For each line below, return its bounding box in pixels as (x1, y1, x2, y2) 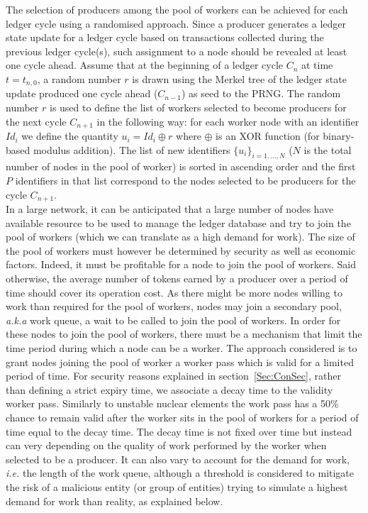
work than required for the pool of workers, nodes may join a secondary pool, (6, 299, 342, 314)
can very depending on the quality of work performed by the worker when (6, 438, 327, 453)
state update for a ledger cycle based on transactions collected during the (6, 30, 324, 45)
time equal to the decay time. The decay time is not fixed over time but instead (6, 424, 352, 438)
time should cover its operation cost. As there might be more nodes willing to (6, 285, 342, 299)
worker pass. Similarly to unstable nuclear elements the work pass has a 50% (6, 396, 339, 411)
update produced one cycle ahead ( (6, 86, 158, 101)
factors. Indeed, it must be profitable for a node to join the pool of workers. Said (6, 257, 356, 272)
